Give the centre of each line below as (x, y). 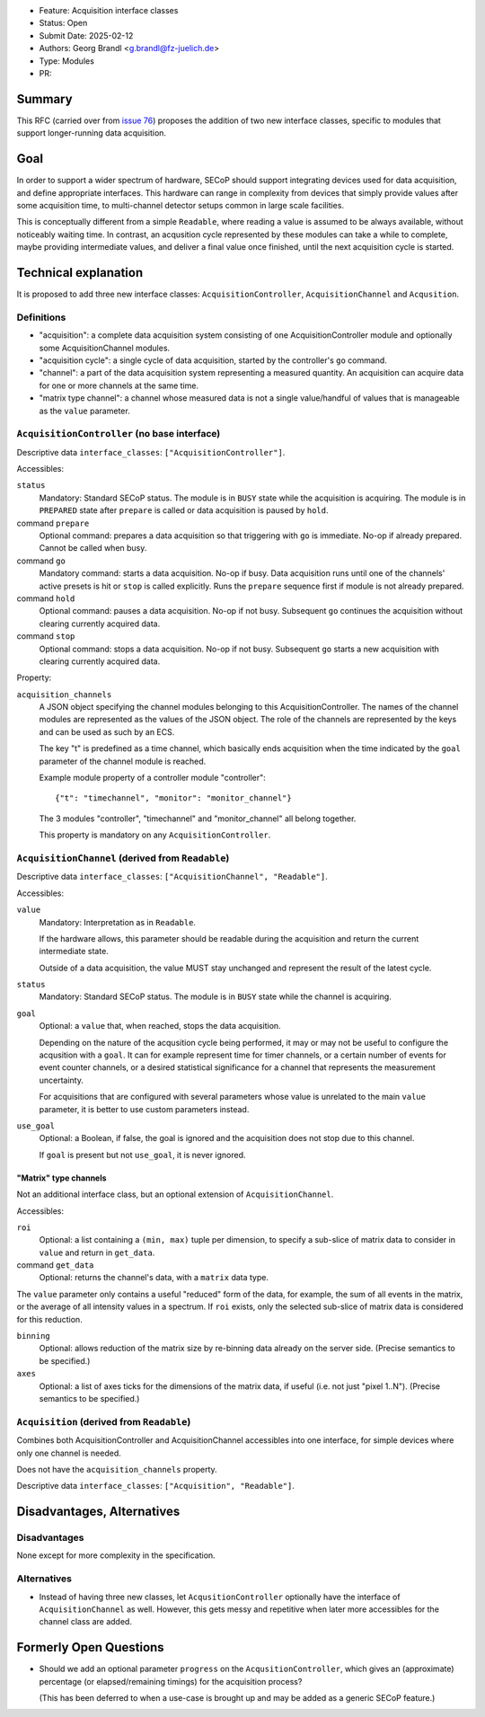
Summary (44, 99)
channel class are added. (85, 1622)
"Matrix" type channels (62, 1178)
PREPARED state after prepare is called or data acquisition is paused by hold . (184, 510)
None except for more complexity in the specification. (116, 1555)
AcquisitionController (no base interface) (119, 434)
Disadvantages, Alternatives (98, 1512)
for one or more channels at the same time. (119, 385)
